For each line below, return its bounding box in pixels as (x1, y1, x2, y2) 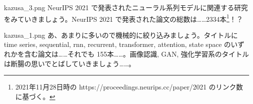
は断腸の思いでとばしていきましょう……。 (4, 58, 135, 68)
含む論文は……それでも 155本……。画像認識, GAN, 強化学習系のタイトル (24, 49, 249, 59)
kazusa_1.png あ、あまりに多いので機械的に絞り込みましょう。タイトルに (4, 30, 238, 40)
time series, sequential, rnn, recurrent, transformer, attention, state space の (4, 39, 231, 49)
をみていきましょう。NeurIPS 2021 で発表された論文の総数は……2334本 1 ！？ (4, 12, 243, 24)
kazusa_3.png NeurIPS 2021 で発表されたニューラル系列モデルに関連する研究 (4, 2, 248, 12)
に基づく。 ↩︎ (15, 91, 55, 101)
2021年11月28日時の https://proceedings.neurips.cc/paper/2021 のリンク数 (15, 82, 243, 92)
